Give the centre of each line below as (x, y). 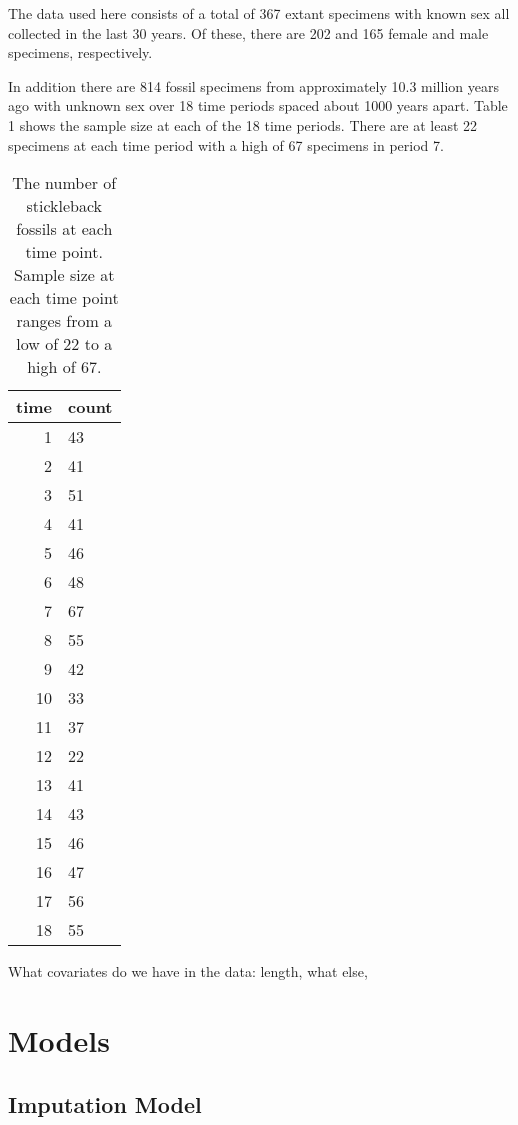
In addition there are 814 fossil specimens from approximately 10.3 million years (253, 85)
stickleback (64, 206)
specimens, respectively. (80, 52)
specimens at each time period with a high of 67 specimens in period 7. (226, 144)
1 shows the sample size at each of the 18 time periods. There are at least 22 (243, 124)
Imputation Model (105, 1103)
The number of (64, 183)
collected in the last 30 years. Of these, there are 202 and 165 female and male (248, 32)
